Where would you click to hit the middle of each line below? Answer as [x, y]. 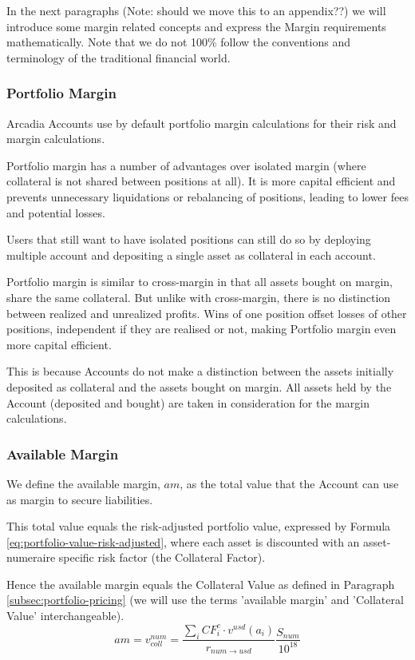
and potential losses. [56, 212]
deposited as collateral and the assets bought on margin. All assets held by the [199, 386]
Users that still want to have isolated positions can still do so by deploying [189, 239]
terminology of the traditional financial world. [119, 57]
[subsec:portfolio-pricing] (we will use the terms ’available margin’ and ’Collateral [205, 600]
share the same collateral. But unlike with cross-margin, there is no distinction [199, 297]
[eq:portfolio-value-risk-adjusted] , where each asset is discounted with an [183, 541]
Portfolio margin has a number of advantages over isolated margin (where [186, 165]
